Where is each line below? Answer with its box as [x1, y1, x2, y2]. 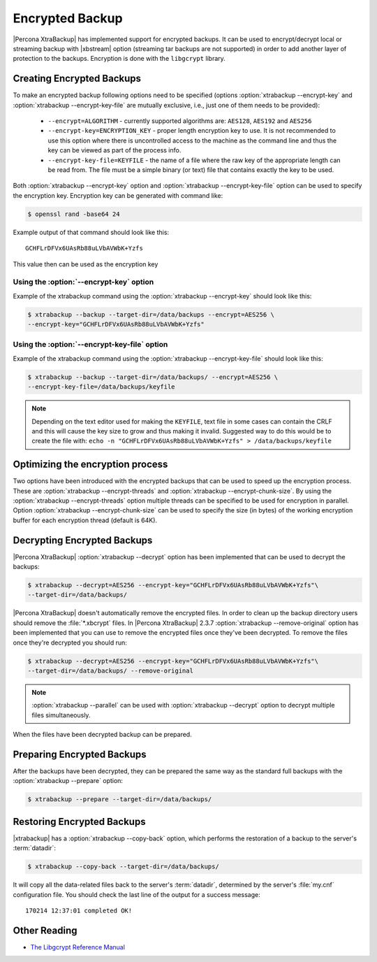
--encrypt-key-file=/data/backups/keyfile [27, 383, 175, 391]
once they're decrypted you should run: [13, 638, 127, 647]
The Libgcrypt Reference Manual [30, 942, 126, 951]
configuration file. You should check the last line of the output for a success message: [13, 890, 261, 898]
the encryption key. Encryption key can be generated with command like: [13, 191, 223, 199]
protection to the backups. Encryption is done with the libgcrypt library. [13, 55, 226, 63]
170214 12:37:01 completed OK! [25, 907, 133, 915]
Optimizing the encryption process [13, 459, 168, 471]
